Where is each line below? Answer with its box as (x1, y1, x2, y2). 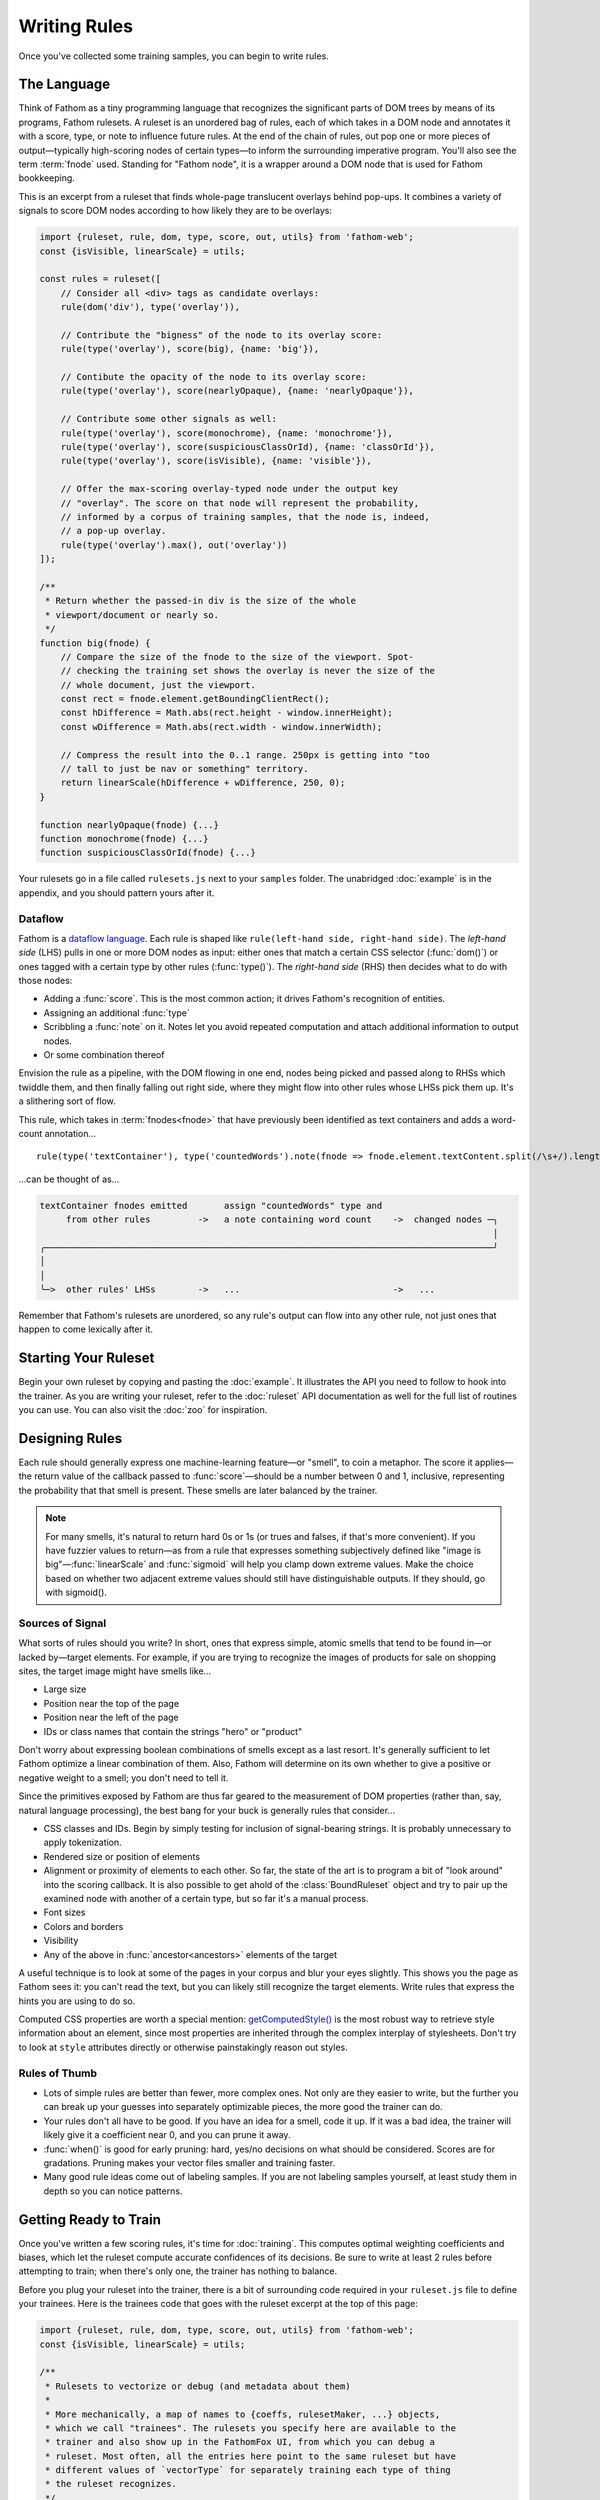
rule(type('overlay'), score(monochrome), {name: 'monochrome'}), (60, 427, 394, 439)
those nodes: (18, 975, 73, 987)
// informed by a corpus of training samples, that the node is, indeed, (60, 511, 430, 522)
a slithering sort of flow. (18, 1095, 117, 1107)
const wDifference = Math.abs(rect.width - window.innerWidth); (60, 721, 383, 732)
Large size (43, 1683, 87, 1695)
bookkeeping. (18, 172, 75, 184)
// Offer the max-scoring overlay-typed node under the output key (60, 483, 399, 495)
